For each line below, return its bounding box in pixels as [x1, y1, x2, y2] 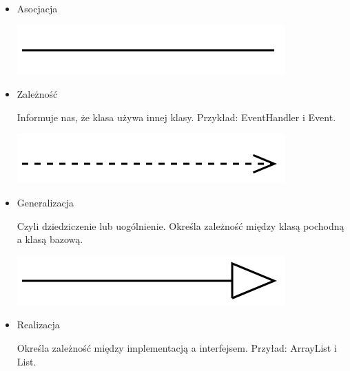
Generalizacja [17, 195, 74, 209]
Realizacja [17, 317, 60, 332]
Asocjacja [17, 1, 58, 15]
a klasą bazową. [17, 232, 83, 246]
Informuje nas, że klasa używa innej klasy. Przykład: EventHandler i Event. [17, 109, 336, 124]
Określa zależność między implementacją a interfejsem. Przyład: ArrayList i [17, 340, 337, 354]
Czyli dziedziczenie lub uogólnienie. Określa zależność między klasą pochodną [17, 218, 344, 233]
